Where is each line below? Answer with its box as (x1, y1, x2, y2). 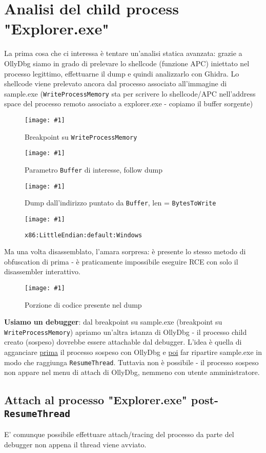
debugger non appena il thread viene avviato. (4, 439, 147, 449)
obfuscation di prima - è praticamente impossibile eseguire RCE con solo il (4, 256, 238, 267)
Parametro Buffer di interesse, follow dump (25, 164, 162, 175)
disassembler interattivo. (4, 266, 80, 277)
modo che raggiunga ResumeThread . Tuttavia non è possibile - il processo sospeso (4, 356, 259, 367)
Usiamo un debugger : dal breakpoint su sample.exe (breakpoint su (4, 316, 222, 327)
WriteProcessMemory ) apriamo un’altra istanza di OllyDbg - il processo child (4, 326, 247, 337)
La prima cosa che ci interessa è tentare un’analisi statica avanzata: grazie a (4, 48, 242, 59)
